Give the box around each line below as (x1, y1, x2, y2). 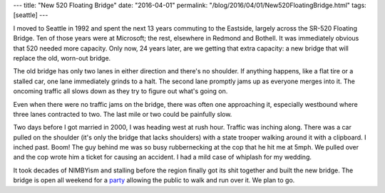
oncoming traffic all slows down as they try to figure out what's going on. (13, 87, 228, 95)
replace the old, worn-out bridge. (13, 53, 111, 62)
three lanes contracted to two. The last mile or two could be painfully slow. (13, 110, 232, 118)
